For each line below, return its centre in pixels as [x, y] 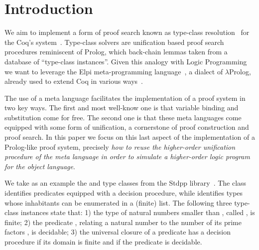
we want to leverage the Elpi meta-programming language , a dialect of [114, 71]
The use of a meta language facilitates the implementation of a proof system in [125, 98]
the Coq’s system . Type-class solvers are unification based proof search [114, 42]
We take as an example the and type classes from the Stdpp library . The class [126, 183]
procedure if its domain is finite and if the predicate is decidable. [103, 242]
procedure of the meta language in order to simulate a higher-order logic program [127, 156]
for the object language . [40, 166]
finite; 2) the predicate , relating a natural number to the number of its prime [123, 222]
